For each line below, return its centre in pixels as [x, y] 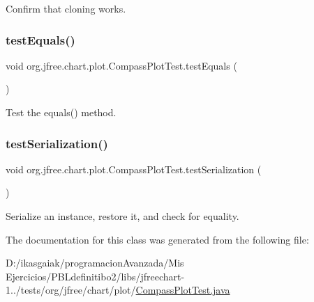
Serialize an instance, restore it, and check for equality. [122, 216]
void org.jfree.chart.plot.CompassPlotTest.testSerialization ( [134, 169]
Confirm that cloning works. [66, 8]
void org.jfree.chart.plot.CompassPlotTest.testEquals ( [121, 65]
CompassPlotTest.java [183, 290]
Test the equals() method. [61, 112]
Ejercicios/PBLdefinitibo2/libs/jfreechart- [95, 276]
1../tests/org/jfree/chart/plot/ [71, 290]
